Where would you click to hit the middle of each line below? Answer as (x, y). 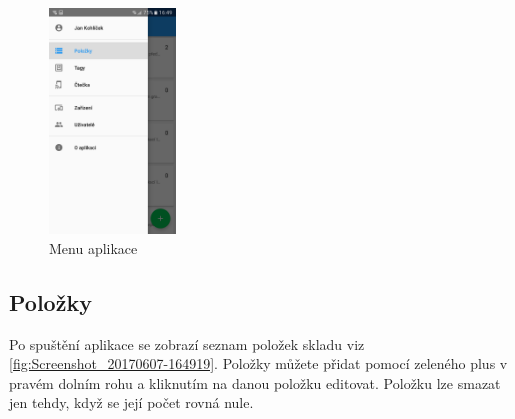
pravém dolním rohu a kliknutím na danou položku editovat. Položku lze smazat (255, 382)
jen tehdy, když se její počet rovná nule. (131, 402)
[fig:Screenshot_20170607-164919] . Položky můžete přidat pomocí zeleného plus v (258, 363)
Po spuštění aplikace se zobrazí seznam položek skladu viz (187, 343)
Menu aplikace (93, 247)
